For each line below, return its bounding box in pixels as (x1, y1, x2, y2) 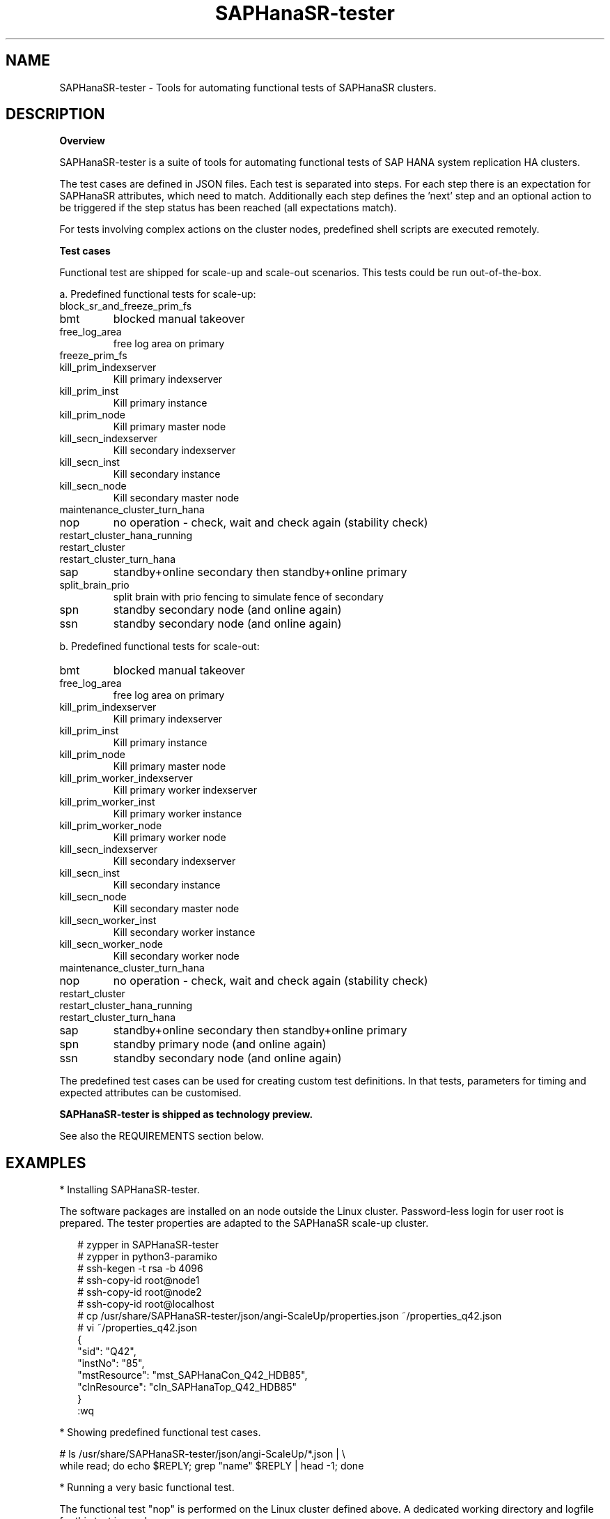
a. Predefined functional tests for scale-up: (59, 288, 256, 301)
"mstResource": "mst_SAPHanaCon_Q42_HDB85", (77, 1369, 308, 1382)
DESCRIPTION (6, 105, 105, 123)
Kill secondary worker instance (113, 926, 256, 939)
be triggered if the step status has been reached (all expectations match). (59, 202, 397, 214)
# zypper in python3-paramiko (77, 1250, 217, 1263)
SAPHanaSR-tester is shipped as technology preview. (59, 1108, 313, 1121)
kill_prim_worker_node (59, 819, 162, 832)
